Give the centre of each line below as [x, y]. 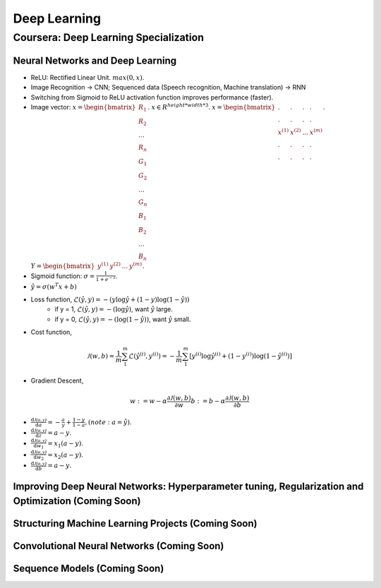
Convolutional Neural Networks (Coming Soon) [119, 546]
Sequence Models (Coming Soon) [89, 569]
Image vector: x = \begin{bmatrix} [83, 107]
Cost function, [51, 332]
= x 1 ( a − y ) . [65, 444]
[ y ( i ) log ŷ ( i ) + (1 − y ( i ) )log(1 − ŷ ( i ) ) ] [241, 355]
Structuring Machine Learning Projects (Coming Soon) [135, 523]
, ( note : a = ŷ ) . [108, 422]
